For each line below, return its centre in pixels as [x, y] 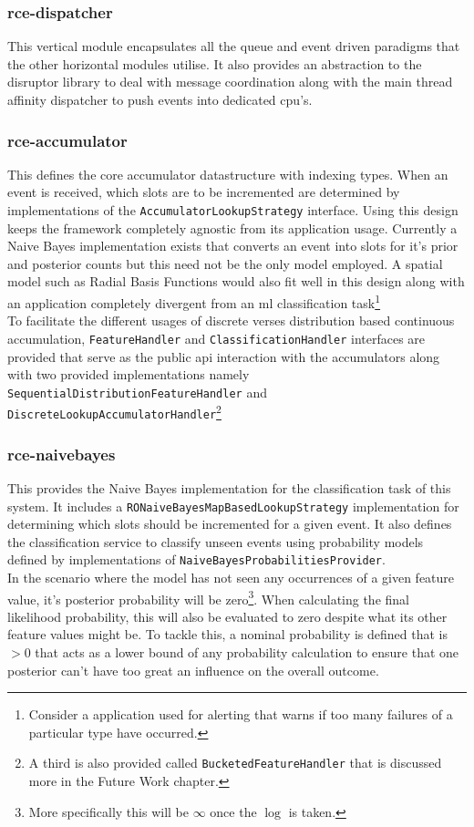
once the [233, 811]
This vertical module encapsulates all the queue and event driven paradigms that [234, 46]
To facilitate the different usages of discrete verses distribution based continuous [231, 320]
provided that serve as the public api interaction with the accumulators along [224, 356]
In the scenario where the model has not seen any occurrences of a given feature [231, 577]
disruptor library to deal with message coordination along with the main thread [230, 82]
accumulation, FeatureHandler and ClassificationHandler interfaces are [216, 338]
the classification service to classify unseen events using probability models [216, 541]
